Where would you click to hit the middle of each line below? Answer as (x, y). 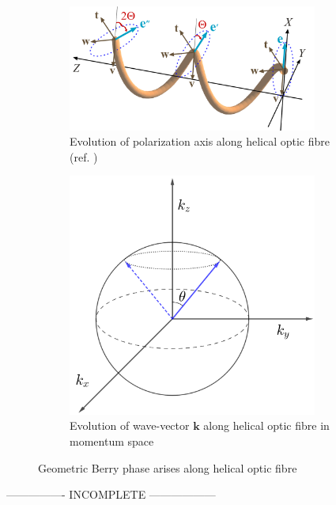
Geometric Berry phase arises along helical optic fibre (168, 467)
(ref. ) (84, 156)
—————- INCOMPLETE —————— (111, 494)
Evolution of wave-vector (130, 425)
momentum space (112, 441)
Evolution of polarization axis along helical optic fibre (200, 141)
